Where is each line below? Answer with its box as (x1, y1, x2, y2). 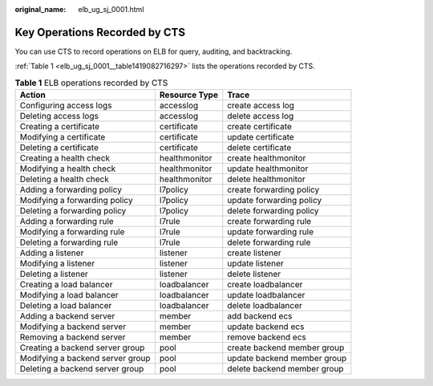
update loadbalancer (227, 290, 306, 301)
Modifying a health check (19, 163, 116, 174)
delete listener (227, 269, 281, 280)
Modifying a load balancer (19, 290, 119, 301)
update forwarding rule (227, 226, 314, 238)
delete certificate (227, 142, 292, 153)
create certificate (227, 121, 292, 132)
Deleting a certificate (19, 142, 99, 153)
